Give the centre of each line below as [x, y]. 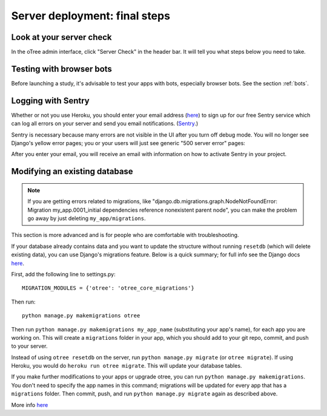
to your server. [29, 346]
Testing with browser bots [61, 69]
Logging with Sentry [51, 101]
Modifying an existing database [72, 171]
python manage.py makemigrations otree [81, 316]
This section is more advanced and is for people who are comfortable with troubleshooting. [125, 235]
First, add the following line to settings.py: [64, 274]
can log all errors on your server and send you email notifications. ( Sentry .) [105, 123]
